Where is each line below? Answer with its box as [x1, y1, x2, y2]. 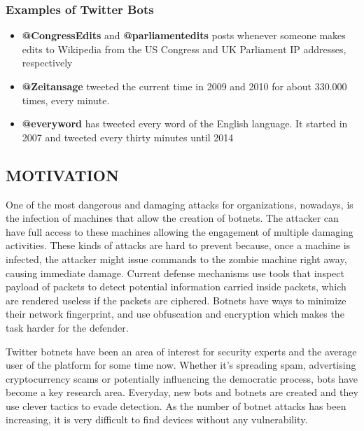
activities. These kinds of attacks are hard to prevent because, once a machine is [6, 238, 351, 253]
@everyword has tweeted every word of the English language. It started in [22, 116, 348, 131]
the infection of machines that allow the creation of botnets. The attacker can [6, 211, 339, 225]
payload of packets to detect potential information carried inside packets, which [6, 279, 346, 294]
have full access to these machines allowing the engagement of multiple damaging [6, 224, 353, 239]
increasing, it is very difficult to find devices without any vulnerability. [6, 412, 308, 427]
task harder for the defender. [6, 320, 129, 334]
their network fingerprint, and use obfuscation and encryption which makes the [6, 306, 344, 321]
